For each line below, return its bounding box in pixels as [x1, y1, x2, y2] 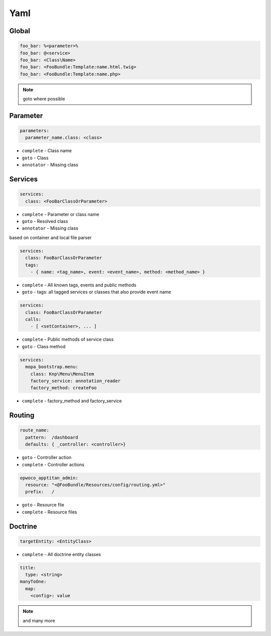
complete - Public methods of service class [22, 337, 114, 343]
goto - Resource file [22, 502, 65, 508]
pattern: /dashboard [25, 435, 79, 440]
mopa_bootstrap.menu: [25, 364, 79, 370]
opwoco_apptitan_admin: [20, 475, 79, 481]
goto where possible [23, 96, 65, 102]
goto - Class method [22, 343, 66, 349]
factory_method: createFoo [30, 385, 97, 391]
